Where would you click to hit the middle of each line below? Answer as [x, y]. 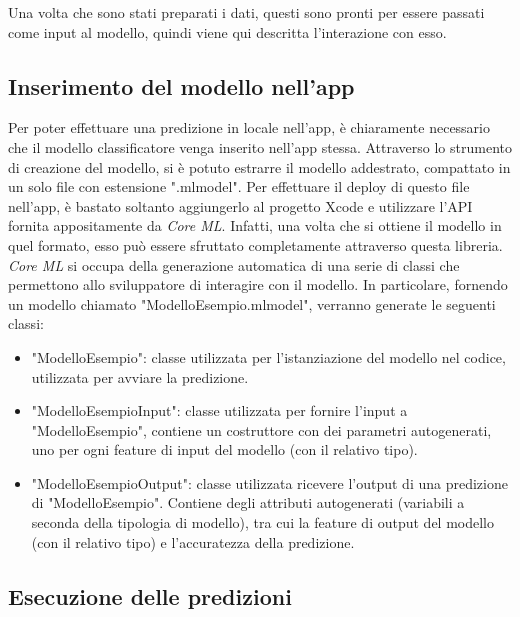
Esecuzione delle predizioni [150, 595]
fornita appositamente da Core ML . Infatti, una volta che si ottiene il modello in [255, 225]
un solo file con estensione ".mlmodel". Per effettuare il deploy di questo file [239, 186]
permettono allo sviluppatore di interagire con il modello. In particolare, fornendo [258, 284]
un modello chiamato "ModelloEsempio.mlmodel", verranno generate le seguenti [252, 303]
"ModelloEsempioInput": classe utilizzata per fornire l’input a [219, 410]
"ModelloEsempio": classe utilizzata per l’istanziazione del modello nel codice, [268, 356]
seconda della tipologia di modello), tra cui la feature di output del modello [262, 522]
